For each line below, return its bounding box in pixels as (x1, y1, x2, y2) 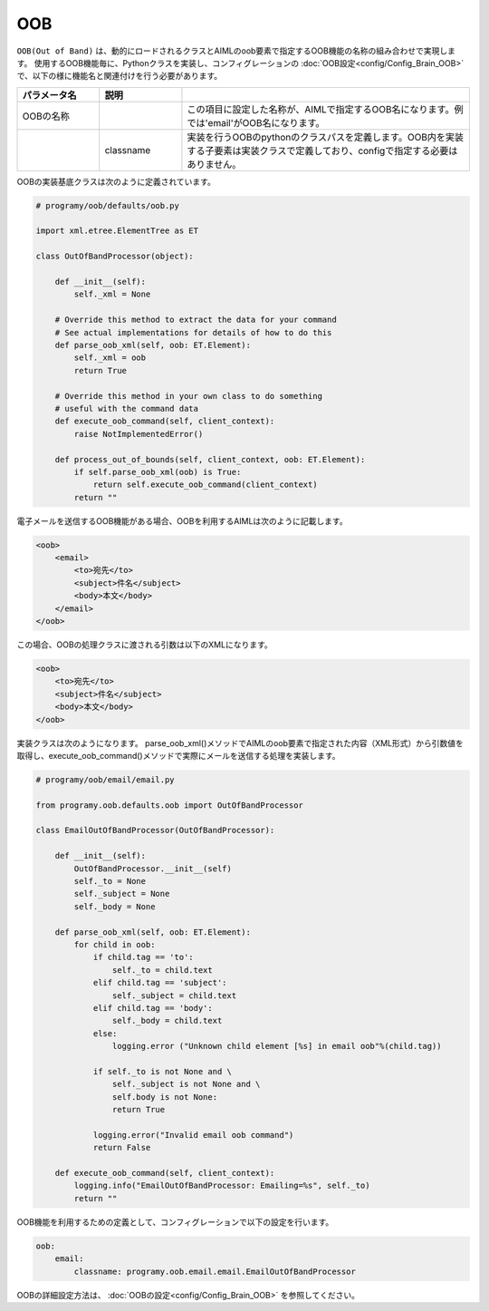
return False (92, 1142, 151, 1153)
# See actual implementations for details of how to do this (54, 327, 332, 337)
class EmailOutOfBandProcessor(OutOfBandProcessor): (35, 825, 275, 836)
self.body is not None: (111, 1092, 217, 1102)
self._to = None (73, 876, 147, 887)
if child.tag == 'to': (92, 952, 194, 963)
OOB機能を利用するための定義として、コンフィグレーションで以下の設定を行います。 (16, 1216, 334, 1228)
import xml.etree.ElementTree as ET (35, 226, 199, 236)
